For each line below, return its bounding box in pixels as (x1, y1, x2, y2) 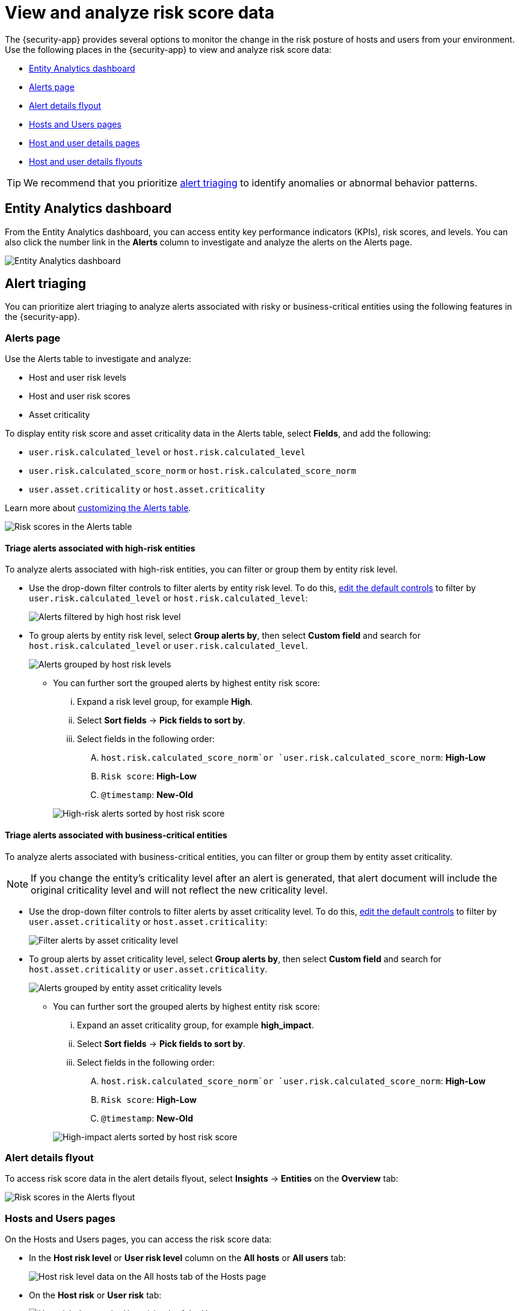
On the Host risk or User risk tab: (29, 1290, 162, 1301)
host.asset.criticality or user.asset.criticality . (29, 963, 268, 974)
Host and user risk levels (29, 372, 127, 383)
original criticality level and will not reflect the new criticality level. (31, 883, 328, 896)
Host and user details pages (29, 137, 140, 148)
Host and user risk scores (29, 391, 131, 402)
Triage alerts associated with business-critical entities (5, 830, 227, 841)
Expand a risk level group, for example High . (77, 696, 253, 707)
